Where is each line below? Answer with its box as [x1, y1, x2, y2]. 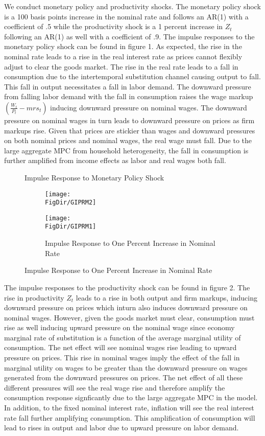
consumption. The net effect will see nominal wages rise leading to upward [4, 342, 237, 353]
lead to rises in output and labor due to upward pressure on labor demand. [4, 422, 239, 433]
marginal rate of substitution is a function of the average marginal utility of [4, 332, 241, 342]
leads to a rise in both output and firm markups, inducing [76, 292, 257, 303]
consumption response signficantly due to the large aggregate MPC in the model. [4, 392, 258, 403]
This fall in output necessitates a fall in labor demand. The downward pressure [4, 81, 251, 91]
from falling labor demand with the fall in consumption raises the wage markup [4, 91, 253, 102]
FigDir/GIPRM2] [45, 199, 97, 206]
